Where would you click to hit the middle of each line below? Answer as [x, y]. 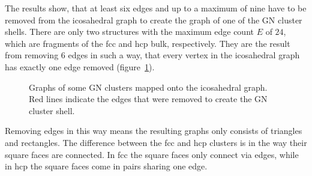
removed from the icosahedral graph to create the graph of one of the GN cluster [154, 20]
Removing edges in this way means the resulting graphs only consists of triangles [154, 131]
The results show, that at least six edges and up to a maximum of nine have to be [156, 8]
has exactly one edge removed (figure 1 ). [80, 66]
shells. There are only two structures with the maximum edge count [129, 32]
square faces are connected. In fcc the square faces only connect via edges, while [152, 154]
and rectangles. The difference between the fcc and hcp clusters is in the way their [156, 142]
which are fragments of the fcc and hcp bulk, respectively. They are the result [148, 43]
